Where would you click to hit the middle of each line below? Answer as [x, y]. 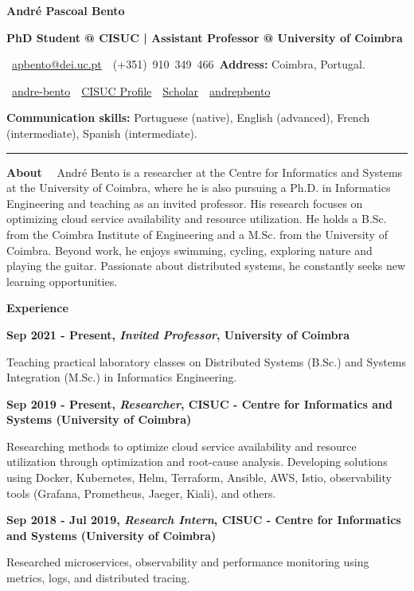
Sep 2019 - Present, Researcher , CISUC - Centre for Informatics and [199, 403]
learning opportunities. [62, 281]
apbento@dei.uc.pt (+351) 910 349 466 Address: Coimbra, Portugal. [189, 64]
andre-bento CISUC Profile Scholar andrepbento [141, 90]
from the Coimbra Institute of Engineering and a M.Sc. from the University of [197, 234]
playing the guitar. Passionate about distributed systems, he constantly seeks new [206, 266]
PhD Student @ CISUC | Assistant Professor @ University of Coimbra [205, 37]
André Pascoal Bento [66, 10]
